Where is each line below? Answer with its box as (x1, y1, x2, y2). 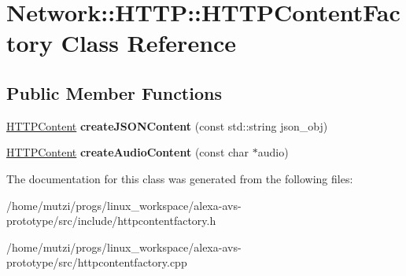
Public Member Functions (6, 80, 222, 105)
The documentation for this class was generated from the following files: (6, 170, 353, 186)
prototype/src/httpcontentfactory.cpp (6, 254, 187, 270)
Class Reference (61, 27, 237, 59)
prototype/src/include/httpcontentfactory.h (6, 212, 216, 229)
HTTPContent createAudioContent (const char (6, 144, 249, 160)
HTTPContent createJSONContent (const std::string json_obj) (6, 117, 328, 134)
